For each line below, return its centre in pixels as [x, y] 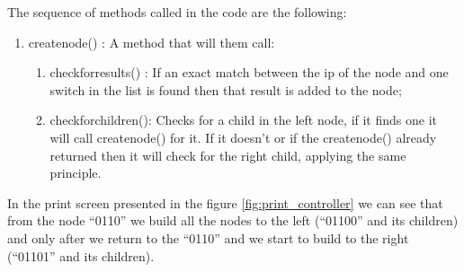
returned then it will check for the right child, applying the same [228, 155]
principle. [76, 173]
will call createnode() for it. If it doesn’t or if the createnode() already [243, 137]
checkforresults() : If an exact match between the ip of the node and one [249, 72]
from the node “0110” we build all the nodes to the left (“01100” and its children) [233, 220]
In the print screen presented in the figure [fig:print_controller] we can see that [225, 202]
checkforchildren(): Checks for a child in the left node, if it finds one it [243, 120]
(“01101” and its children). [81, 255]
